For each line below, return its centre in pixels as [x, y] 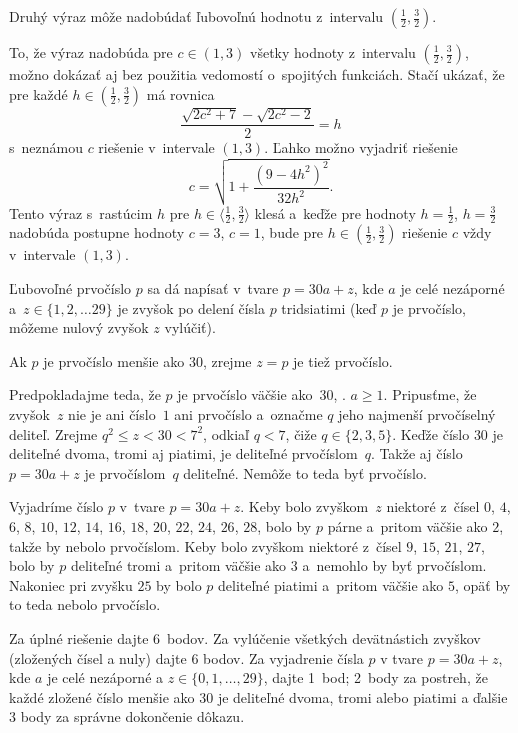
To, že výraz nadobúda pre [91, 52]
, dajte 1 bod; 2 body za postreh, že [375, 677]
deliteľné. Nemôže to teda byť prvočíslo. [305, 472]
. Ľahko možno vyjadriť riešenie [361, 147]
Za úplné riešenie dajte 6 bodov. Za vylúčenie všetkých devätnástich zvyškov [245, 637]
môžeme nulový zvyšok [79, 327]
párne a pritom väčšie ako [407, 525]
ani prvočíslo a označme [248, 414]
